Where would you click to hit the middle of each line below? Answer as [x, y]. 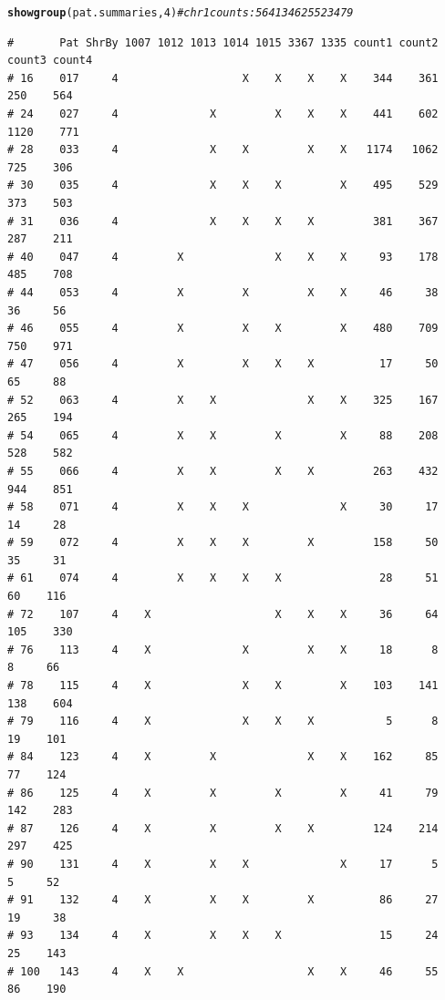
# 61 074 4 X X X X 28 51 [223, 578]
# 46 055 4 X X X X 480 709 [223, 329]
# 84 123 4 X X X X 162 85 [223, 757]
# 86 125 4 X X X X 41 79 [223, 793]
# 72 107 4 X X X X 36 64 [223, 614]
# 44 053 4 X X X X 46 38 [223, 292]
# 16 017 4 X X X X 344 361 [223, 78]
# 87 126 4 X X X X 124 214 [223, 828]
